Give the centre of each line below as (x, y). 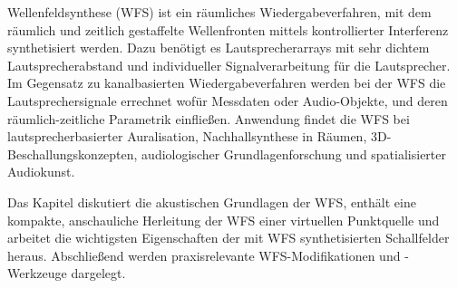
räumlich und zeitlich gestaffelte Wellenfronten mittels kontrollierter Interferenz (228, 29)
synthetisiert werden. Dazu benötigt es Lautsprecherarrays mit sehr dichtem (219, 48)
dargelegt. (98, 273)
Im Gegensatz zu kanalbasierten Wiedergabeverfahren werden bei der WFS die (227, 83)
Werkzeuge (37, 273)
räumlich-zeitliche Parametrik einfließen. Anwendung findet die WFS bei (209, 118)
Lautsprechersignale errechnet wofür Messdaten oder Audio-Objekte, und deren (228, 100)
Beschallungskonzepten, (73, 154)
